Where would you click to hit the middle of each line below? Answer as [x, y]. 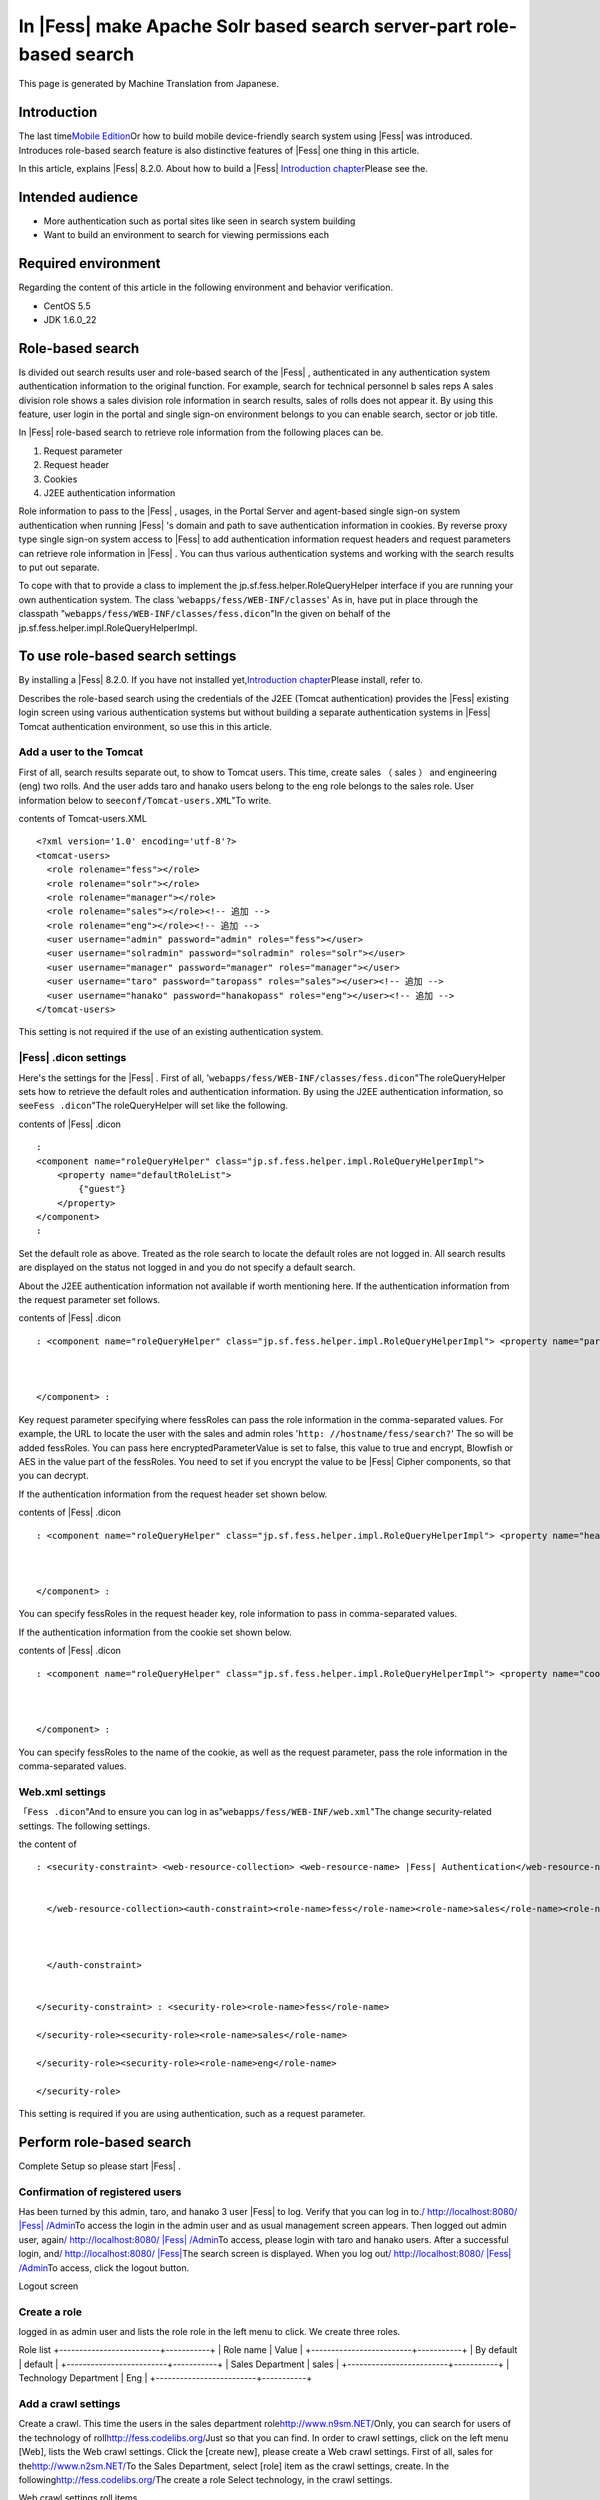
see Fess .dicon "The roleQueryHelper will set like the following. [153, 1106]
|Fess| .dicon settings [72, 1058]
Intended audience [78, 196]
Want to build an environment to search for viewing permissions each [186, 235]
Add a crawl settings [69, 2403]
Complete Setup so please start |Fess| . [100, 2166]
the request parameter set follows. [89, 1300]
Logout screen [48, 2286]
